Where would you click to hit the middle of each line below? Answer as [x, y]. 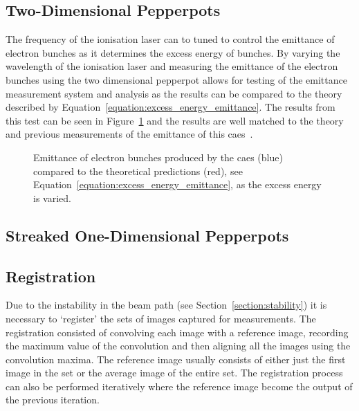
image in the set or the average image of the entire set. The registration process [174, 373]
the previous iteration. [53, 400]
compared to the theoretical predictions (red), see [138, 171]
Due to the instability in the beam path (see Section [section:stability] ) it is [166, 305]
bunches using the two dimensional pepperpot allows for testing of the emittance [176, 79]
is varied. [52, 198]
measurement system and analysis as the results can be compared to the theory [174, 93]
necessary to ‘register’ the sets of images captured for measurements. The [161, 318]
